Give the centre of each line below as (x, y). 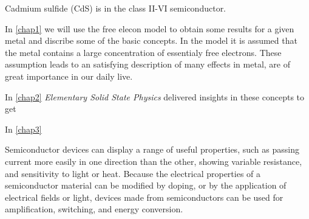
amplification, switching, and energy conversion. (94, 209)
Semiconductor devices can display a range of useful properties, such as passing (152, 149)
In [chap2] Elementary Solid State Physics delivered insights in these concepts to (155, 96)
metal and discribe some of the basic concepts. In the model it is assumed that (151, 40)
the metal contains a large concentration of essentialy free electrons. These (143, 52)
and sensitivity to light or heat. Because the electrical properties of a (133, 173)
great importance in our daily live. (69, 76)
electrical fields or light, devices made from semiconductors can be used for (144, 197)
